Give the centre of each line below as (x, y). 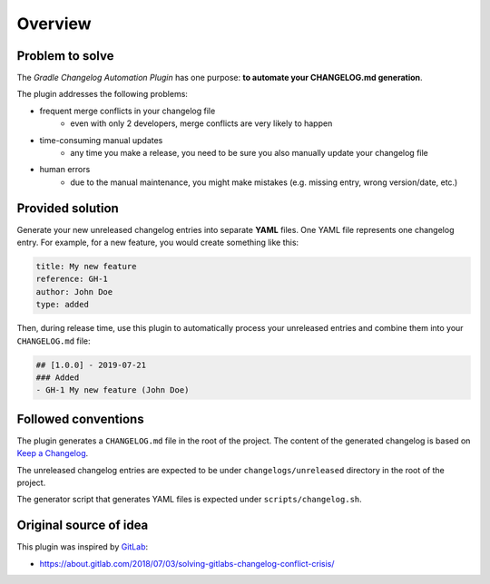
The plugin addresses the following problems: (102, 94)
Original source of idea (83, 526)
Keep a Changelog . (53, 453)
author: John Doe (74, 292)
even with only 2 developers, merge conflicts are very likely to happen (201, 123)
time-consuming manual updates (101, 140)
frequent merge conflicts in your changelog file (127, 111)
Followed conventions (80, 419)
